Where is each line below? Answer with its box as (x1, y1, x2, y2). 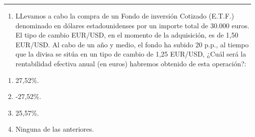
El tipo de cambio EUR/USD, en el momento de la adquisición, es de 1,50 (15, 30, 238, 40)
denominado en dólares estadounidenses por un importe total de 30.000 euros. (15, 20, 250, 30)
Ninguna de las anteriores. (15, 124, 94, 134)
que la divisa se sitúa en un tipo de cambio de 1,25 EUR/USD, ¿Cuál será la (15, 49, 246, 59)
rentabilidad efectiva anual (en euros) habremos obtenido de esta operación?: (15, 58, 246, 68)
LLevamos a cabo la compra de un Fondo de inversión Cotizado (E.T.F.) (15, 11, 234, 20)
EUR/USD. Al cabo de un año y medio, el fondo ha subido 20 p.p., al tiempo (15, 39, 249, 49)
